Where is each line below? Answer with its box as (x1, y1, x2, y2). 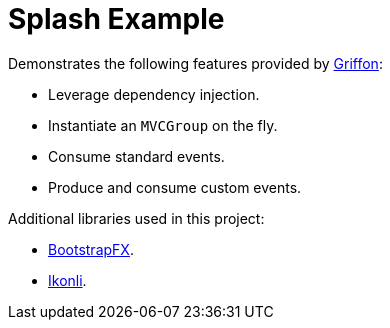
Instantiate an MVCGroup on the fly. (48, 116, 278, 134)
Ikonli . (48, 271, 87, 289)
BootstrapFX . (48, 240, 134, 258)
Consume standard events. (48, 147, 225, 165)
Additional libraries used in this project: (8, 209, 265, 227)
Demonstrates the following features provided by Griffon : (8, 54, 383, 72)
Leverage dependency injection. (48, 85, 260, 103)
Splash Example (8, 2, 225, 36)
